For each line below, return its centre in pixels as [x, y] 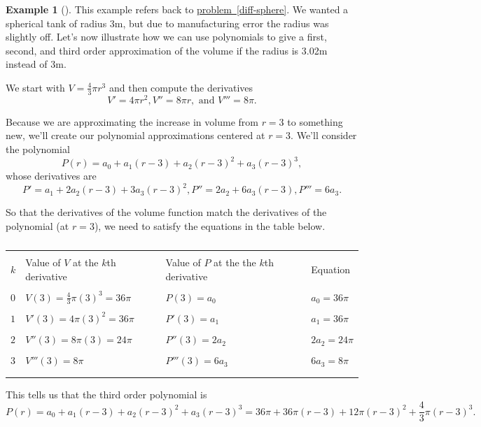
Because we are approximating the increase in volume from [132, 121]
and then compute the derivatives [181, 87]
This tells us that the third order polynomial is [106, 394]
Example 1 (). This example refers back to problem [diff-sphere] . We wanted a [177, 9]
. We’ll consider [324, 135]
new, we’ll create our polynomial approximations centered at [135, 135]
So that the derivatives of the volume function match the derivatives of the [166, 212]
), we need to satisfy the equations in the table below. [210, 225]
